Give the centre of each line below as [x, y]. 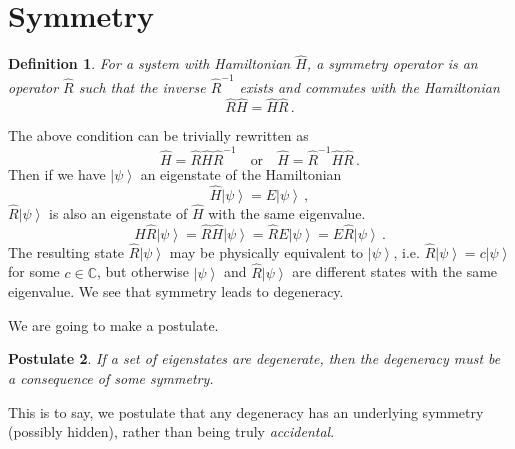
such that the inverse [142, 86]
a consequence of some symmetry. [111, 378]
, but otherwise [143, 271]
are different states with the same [395, 271]
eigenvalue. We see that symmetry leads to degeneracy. [176, 291]
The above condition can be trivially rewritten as [158, 135]
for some [34, 271]
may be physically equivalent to [266, 251]
